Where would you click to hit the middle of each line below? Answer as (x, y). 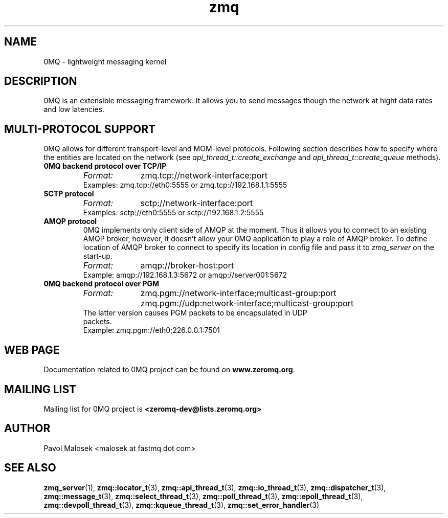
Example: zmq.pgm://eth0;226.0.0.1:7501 (152, 330)
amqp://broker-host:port (187, 266)
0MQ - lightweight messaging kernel (105, 61)
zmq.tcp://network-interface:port (204, 176)
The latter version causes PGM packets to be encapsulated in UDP (195, 313)
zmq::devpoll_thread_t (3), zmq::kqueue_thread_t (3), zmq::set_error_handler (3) (182, 505)
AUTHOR (27, 429)
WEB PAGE (32, 350)
